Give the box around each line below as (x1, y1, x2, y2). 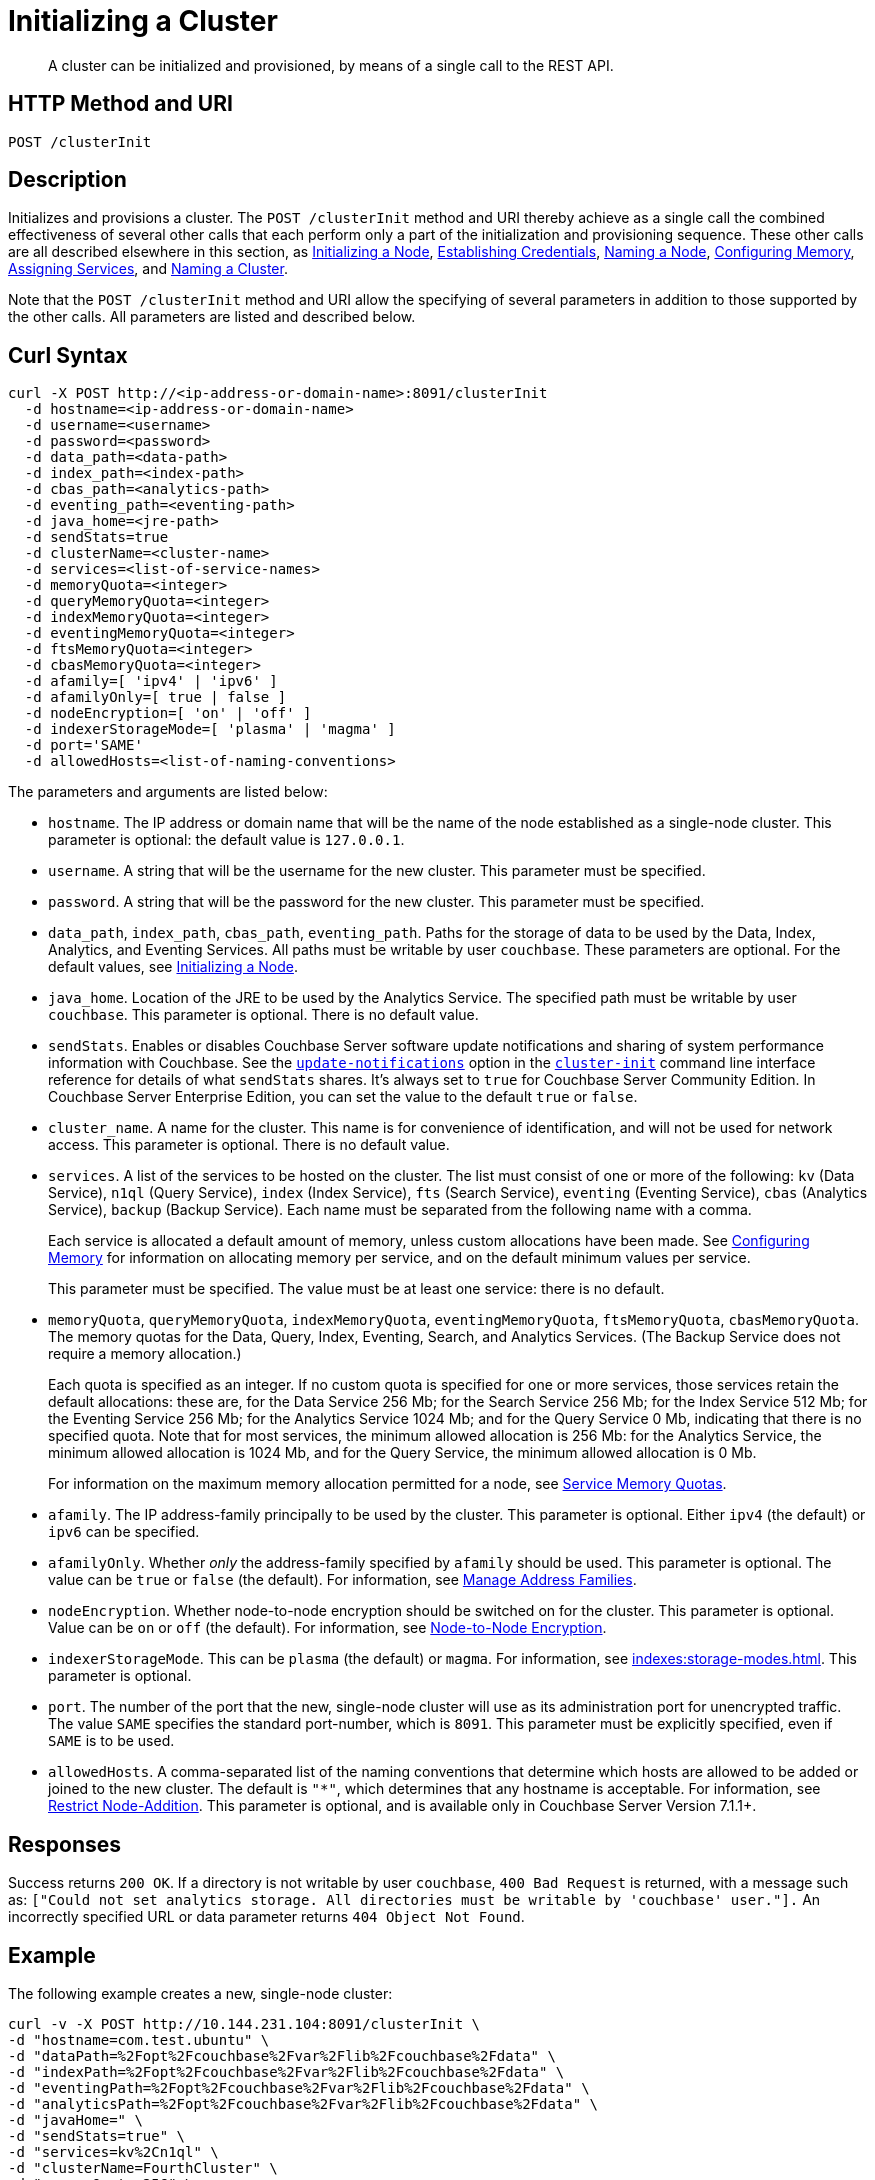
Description (8, 167, 127, 193)
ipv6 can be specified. (48, 1523, 200, 1541)
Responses (8, 1831, 122, 1857)
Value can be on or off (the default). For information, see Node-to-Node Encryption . (48, 1619, 607, 1637)
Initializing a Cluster (8, 4, 278, 38)
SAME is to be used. (48, 1732, 175, 1750)
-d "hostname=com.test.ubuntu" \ (8, 2031, 270, 2048)
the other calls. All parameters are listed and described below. (8, 308, 416, 326)
